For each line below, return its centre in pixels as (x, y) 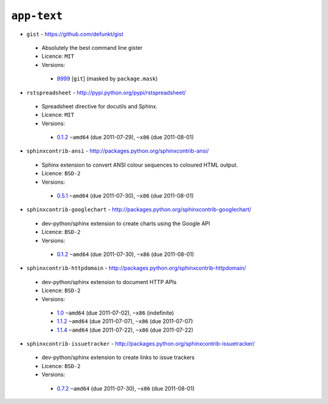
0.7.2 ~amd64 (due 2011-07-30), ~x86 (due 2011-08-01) (126, 388)
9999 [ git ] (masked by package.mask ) (107, 78)
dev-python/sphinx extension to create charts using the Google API (126, 223)
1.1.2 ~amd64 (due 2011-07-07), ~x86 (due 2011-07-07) (125, 321)
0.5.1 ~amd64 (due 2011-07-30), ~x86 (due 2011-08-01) (125, 196)
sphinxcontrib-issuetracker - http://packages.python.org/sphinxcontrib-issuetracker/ (141, 344)
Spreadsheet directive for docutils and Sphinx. (100, 106)
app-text (37, 16)
